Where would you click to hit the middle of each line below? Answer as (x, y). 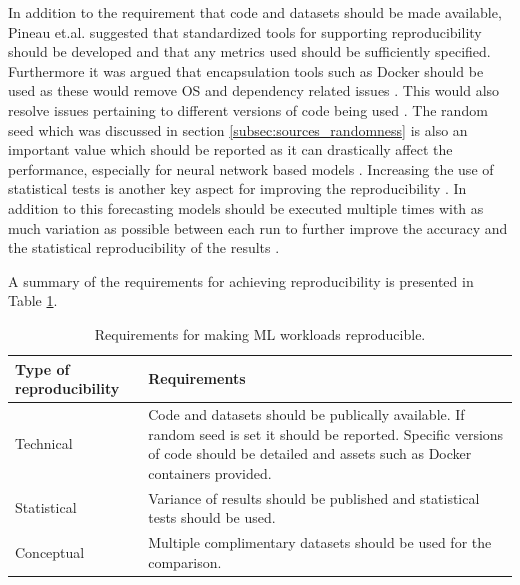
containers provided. (210, 472)
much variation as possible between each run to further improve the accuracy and (258, 227)
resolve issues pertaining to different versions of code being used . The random (248, 109)
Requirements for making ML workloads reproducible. (260, 333)
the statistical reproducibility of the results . (144, 247)
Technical (44, 443)
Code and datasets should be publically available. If (306, 413)
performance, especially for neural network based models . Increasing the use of (251, 168)
